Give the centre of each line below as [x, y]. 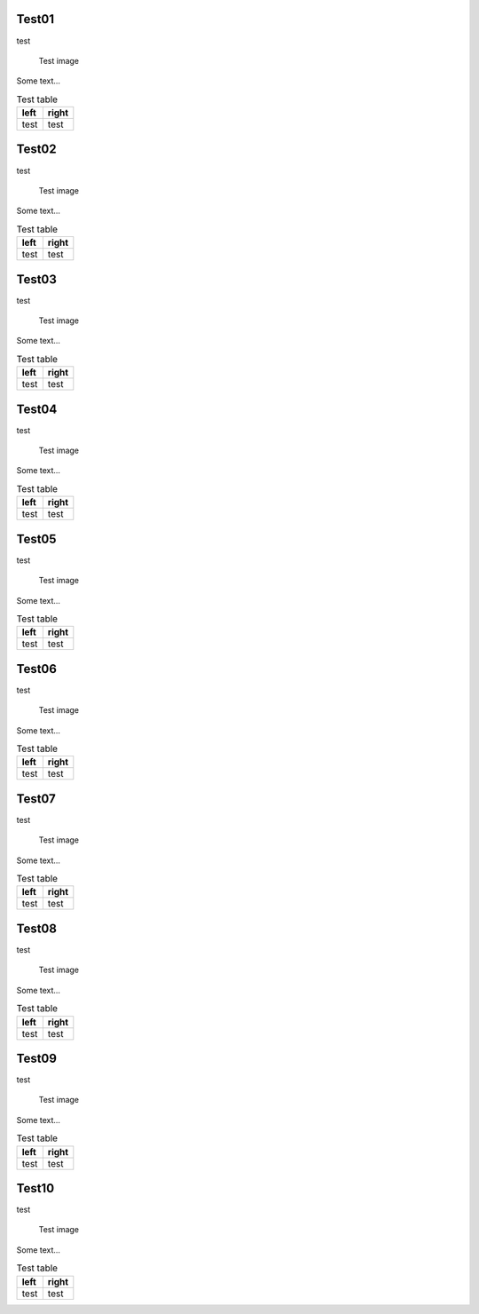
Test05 [36, 538]
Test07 [36, 799]
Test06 [37, 669]
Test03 [37, 279]
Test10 [35, 1188]
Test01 [35, 19]
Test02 [36, 150]
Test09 [37, 1058]
